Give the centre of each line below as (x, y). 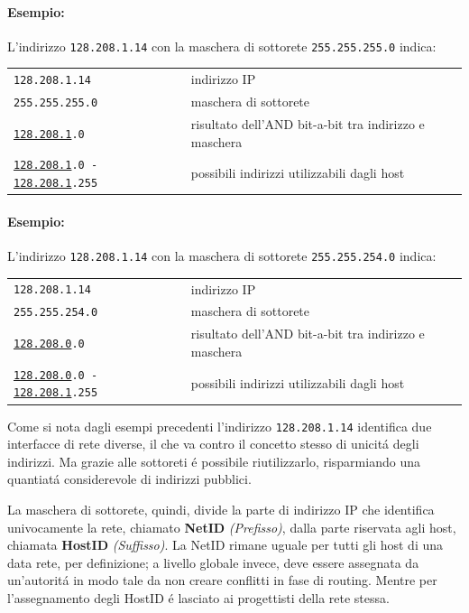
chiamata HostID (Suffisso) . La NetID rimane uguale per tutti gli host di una (225, 545)
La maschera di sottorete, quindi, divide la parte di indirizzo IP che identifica (221, 509)
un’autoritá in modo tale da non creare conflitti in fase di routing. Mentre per (222, 580)
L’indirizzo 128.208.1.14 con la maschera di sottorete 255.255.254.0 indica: (222, 256)
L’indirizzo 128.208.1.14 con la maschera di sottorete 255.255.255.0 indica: (222, 46)
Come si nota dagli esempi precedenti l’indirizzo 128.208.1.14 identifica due (220, 426)
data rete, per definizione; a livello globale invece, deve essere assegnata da (213, 562)
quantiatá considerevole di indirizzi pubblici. (129, 479)
